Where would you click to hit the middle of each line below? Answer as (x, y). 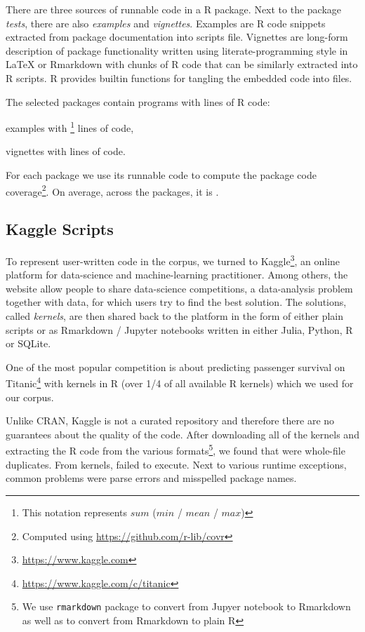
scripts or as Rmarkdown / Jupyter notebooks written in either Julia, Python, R (179, 329)
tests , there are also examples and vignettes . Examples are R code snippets (166, 23)
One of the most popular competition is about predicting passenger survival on (175, 367)
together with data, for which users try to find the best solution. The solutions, (176, 302)
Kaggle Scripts (60, 229)
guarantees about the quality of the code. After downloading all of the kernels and (182, 434)
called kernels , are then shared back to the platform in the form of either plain (174, 316)
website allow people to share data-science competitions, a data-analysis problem (179, 288)
